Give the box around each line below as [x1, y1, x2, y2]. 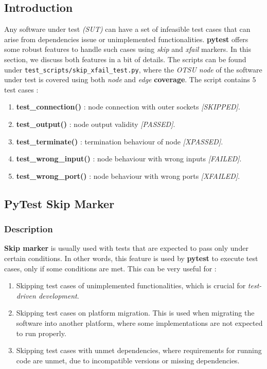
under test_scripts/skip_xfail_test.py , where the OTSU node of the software [4, 64, 262, 75]
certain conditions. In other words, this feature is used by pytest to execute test [4, 252, 258, 263]
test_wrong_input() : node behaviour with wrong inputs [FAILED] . [16, 153, 242, 164]
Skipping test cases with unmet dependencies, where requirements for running [16, 345, 262, 356]
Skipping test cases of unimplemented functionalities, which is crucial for [16, 280, 246, 291]
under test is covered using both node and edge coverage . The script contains [4, 74, 250, 85]
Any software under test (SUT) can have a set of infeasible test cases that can [4, 24, 251, 34]
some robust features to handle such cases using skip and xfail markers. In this [4, 44, 252, 54]
